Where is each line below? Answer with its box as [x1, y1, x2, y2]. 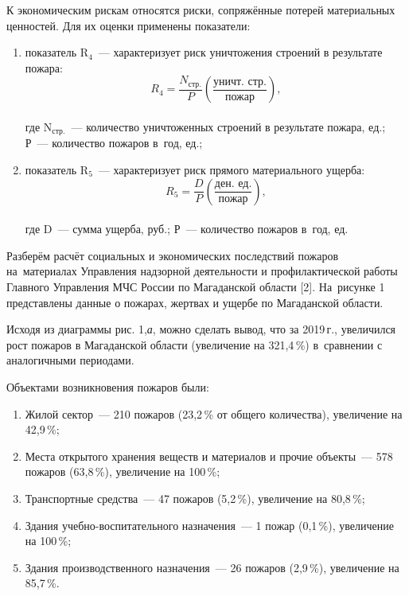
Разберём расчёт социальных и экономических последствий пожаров [6, 247, 339, 263]
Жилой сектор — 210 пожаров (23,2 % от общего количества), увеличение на [25, 405, 403, 422]
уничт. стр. [212, 76, 267, 88]
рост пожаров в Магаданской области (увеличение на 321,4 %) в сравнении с [6, 336, 383, 353]
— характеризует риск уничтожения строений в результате [98, 44, 383, 60]
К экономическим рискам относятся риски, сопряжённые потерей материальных [6, 2, 395, 18]
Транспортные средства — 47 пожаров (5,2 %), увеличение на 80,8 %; [25, 489, 365, 506]
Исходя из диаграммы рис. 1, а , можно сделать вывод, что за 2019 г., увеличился [6, 321, 396, 337]
